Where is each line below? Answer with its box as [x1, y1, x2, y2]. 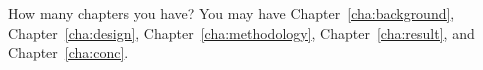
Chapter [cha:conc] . [8, 42, 129, 63]
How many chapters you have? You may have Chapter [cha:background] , [8, 3, 455, 23]
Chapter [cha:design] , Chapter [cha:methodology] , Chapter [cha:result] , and [8, 22, 475, 43]
